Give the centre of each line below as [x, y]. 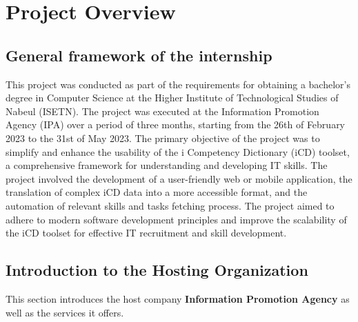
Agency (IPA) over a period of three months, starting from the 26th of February [176, 124]
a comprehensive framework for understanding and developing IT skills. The [167, 165]
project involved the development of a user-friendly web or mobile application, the [179, 178]
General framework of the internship [139, 55]
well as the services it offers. [65, 312]
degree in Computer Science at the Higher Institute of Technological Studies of [172, 98]
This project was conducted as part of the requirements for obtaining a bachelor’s [178, 84]
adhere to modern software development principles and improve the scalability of [176, 219]
